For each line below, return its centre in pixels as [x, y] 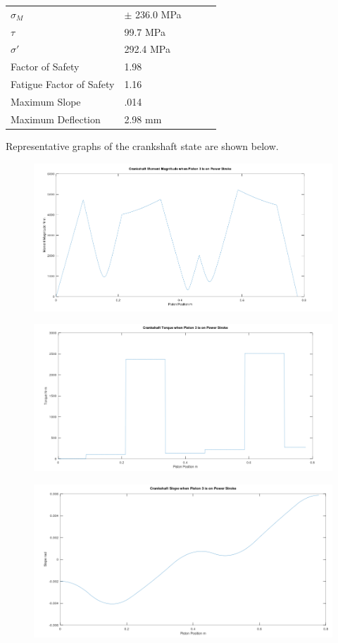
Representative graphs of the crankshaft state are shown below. [142, 145]
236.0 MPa [158, 14]
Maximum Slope [46, 101]
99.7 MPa [145, 31]
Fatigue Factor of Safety [63, 84]
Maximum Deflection [56, 119]
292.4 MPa [147, 49]
